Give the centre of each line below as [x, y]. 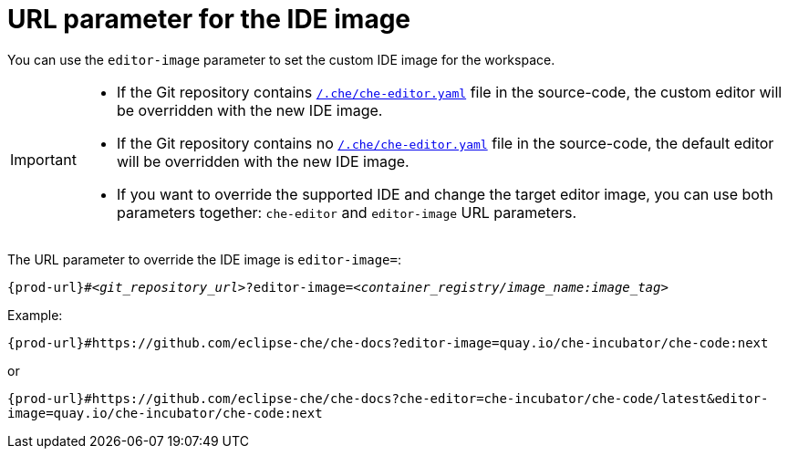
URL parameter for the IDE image [209, 19]
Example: [35, 315]
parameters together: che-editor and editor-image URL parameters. [347, 212]
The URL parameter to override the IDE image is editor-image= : [204, 259]
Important [43, 159]
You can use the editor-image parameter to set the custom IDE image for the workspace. [281, 59]
